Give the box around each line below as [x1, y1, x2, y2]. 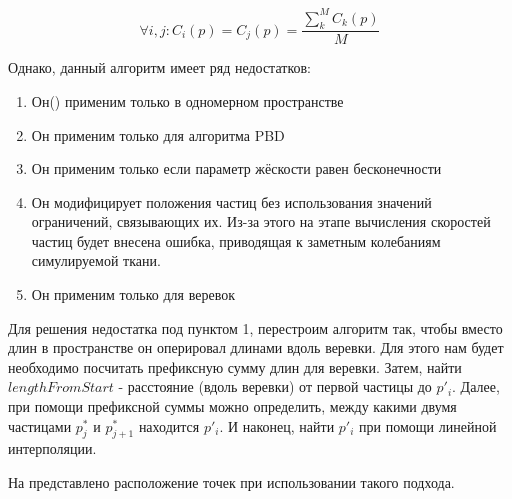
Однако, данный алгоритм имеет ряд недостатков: [8, 57, 311, 78]
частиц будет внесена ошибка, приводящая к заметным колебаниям [31, 230, 441, 251]
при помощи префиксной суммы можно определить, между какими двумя [8, 396, 457, 417]
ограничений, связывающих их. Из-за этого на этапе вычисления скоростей [31, 211, 491, 232]
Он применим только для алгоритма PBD [31, 124, 285, 145]
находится [138, 415, 200, 436]
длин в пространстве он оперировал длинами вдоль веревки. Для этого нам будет [8, 337, 504, 358]
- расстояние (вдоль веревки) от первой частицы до [118, 376, 432, 397]
